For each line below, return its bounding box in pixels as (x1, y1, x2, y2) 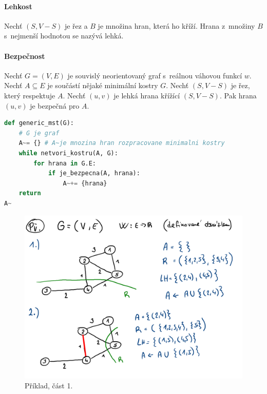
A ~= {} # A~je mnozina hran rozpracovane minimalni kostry (18, 139, 225, 147)
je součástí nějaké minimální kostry (47, 80, 158, 91)
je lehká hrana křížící (113, 90, 180, 100)
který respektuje (4, 90, 55, 100)
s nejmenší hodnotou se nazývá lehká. (4, 30, 124, 41)
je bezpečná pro (30, 100, 80, 111)
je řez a (64, 20, 88, 31)
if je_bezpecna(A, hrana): (48, 170, 140, 177)
